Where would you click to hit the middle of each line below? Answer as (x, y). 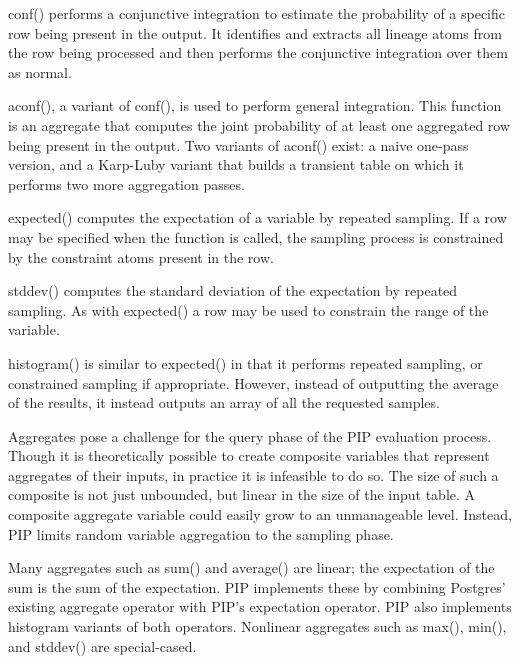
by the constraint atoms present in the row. (141, 256)
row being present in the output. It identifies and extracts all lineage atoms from (255, 32)
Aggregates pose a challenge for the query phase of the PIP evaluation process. (250, 435)
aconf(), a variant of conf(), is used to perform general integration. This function (255, 105)
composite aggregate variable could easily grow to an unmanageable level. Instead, (260, 514)
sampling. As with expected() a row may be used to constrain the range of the (248, 309)
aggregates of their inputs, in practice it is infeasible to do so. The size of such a (253, 474)
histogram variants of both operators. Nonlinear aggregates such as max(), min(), (257, 626)
